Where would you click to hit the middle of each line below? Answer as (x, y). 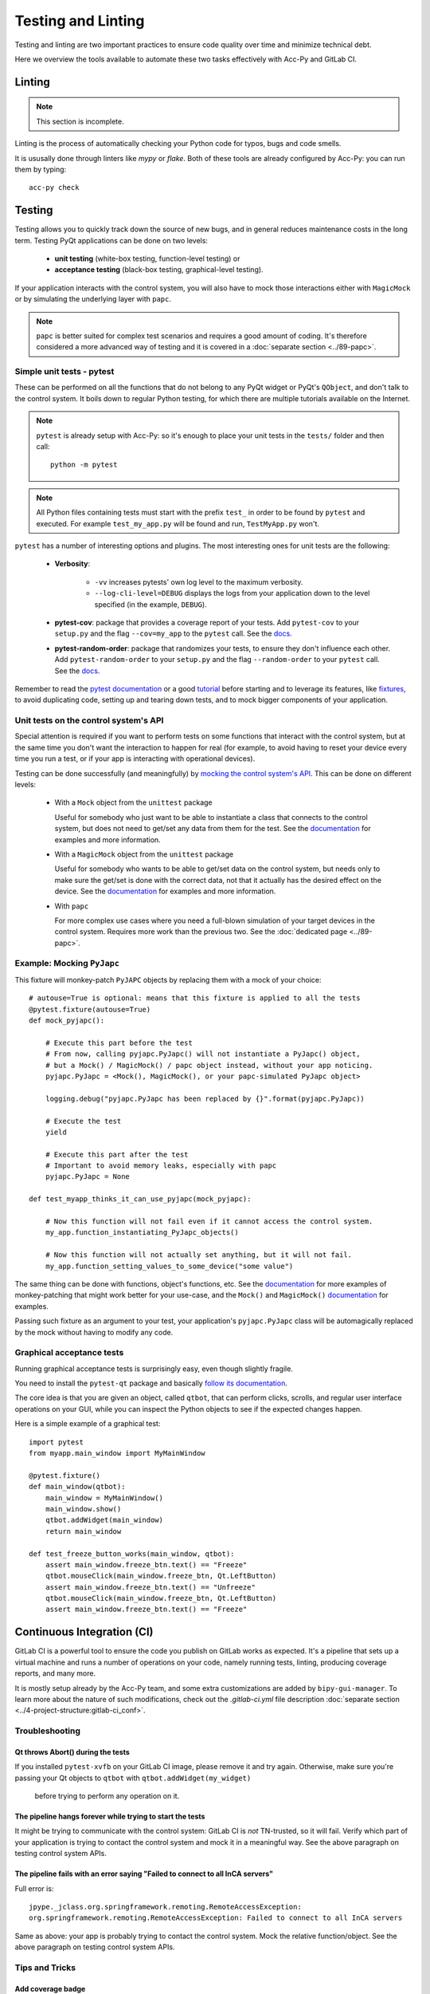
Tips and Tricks (45, 1968)
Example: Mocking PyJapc (67, 964)
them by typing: (41, 169)
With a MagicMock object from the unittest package (144, 854)
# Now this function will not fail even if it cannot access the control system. (209, 1222)
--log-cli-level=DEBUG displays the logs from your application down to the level (232, 593)
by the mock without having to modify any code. (94, 1332)
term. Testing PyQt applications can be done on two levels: (111, 240)
